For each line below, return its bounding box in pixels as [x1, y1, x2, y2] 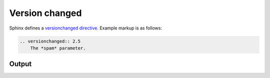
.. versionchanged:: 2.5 [19, 38, 81, 44]
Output [9, 60, 32, 68]
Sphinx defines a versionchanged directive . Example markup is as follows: [9, 25, 162, 31]
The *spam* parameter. [30, 45, 86, 51]
